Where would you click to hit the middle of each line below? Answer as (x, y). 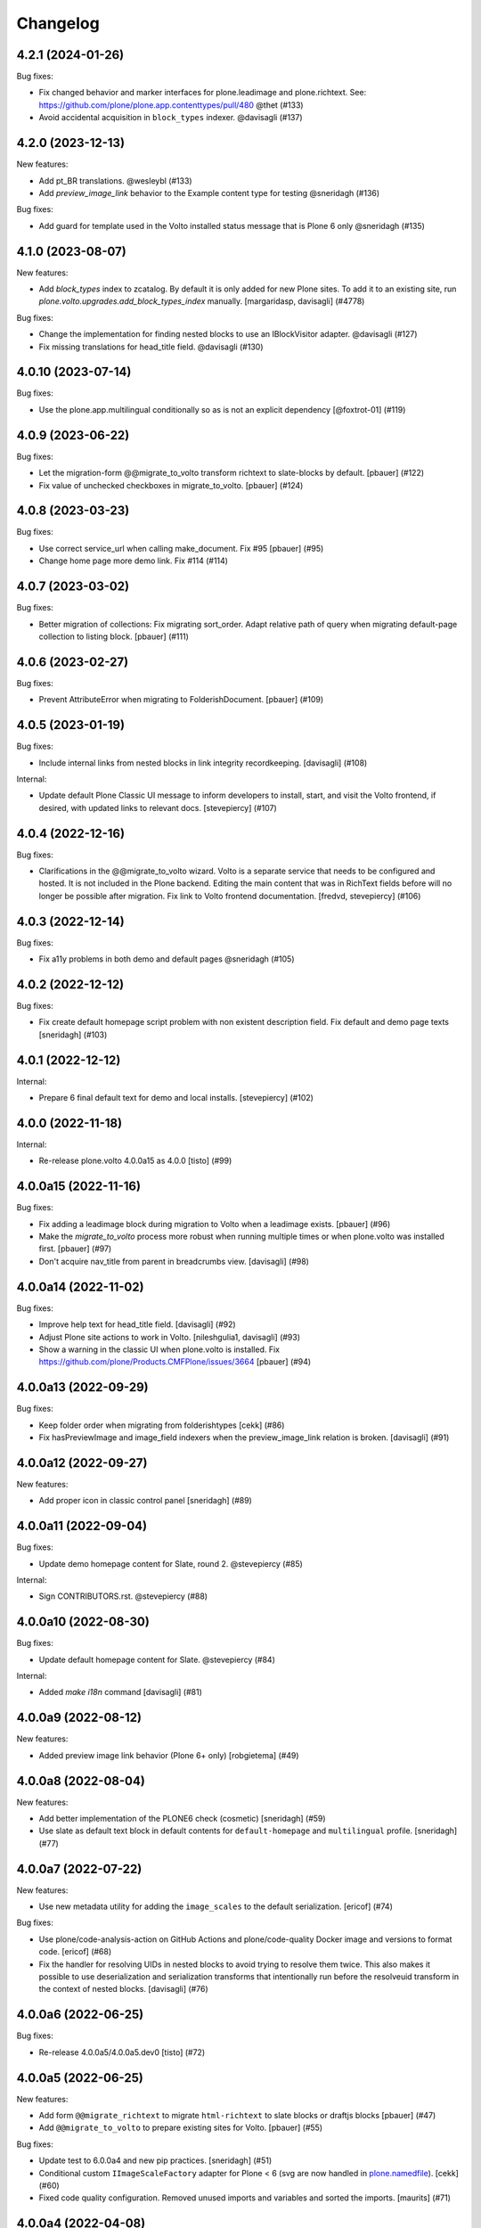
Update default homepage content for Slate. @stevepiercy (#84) (157, 1659)
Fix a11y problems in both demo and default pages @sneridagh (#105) (167, 959)
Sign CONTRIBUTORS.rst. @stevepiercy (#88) (123, 1596)
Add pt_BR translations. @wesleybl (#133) (115, 180)
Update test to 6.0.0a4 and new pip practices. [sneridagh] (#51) (155, 2160)
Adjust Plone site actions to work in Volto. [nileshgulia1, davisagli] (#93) (170, 1337)
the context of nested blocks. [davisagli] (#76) (123, 1989)
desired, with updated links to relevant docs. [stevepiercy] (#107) (158, 807)
